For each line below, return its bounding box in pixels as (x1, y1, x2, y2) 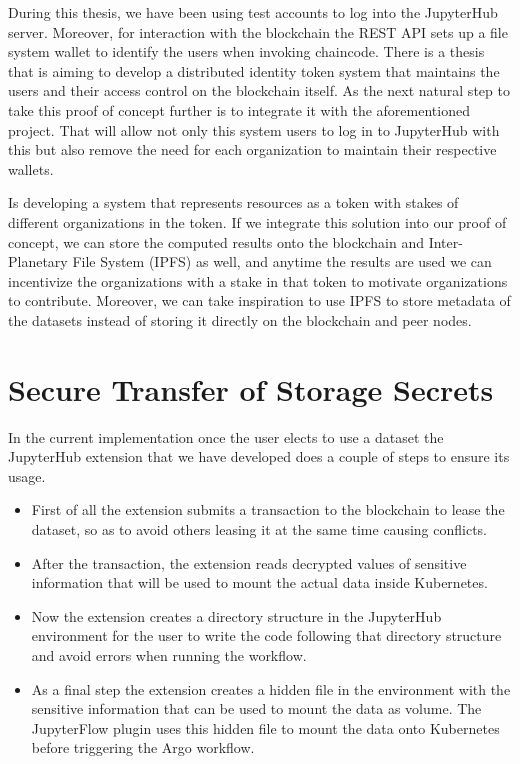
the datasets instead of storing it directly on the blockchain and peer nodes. (8, 309, 472, 330)
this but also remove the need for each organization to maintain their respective (8, 139, 497, 160)
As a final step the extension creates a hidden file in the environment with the (31, 678, 511, 699)
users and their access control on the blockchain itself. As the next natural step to (8, 80, 510, 101)
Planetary (8, 251, 68, 272)
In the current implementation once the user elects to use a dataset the (8, 426, 444, 447)
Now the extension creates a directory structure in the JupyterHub (31, 605, 442, 626)
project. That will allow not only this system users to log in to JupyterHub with (8, 119, 500, 140)
